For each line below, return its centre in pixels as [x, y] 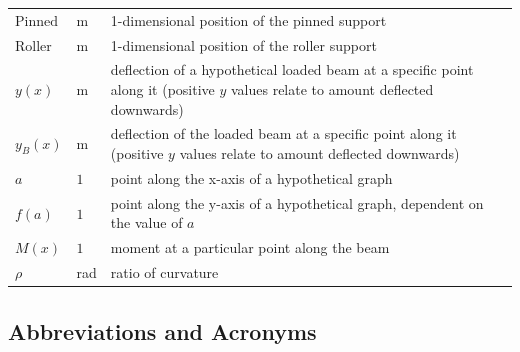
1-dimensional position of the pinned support [248, 19]
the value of [146, 222]
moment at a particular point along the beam [250, 247]
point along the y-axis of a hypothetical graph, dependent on [297, 202]
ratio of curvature [164, 272]
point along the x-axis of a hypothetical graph [251, 177]
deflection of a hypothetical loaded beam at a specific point [292, 69]
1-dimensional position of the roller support [243, 44]
